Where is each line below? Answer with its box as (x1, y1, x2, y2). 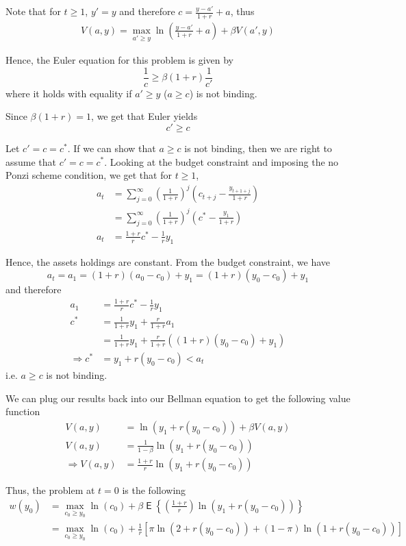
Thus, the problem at (5, 483, 95, 497)
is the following (122, 483, 186, 497)
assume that (5, 154, 57, 169)
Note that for (5, 4, 61, 18)
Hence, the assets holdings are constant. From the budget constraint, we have (5, 254, 331, 269)
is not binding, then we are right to (184, 140, 332, 155)
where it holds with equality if (5, 86, 132, 100)
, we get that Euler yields (91, 109, 198, 123)
